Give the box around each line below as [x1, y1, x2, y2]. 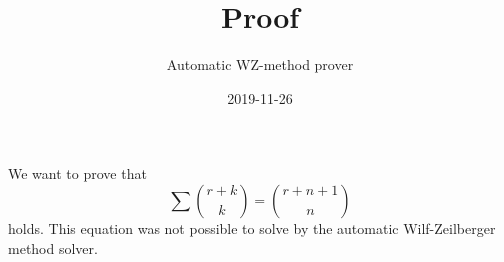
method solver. [8, 237, 98, 258]
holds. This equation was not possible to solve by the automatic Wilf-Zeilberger [8, 217, 496, 238]
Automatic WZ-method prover [166, 54, 354, 75]
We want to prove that [8, 163, 147, 184]
